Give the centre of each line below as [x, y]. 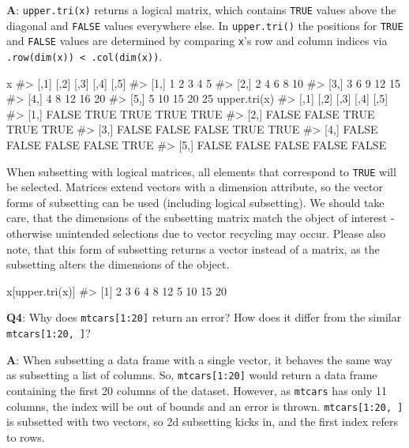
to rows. [26, 437]
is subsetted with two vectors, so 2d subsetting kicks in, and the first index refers [202, 422]
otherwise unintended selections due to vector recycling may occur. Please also [196, 233]
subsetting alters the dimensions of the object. [118, 264]
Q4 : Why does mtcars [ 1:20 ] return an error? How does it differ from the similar [204, 317]
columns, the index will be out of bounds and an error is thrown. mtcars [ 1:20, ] [205, 406]
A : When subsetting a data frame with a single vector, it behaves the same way [199, 359]
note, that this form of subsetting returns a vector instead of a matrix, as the [193, 248]
